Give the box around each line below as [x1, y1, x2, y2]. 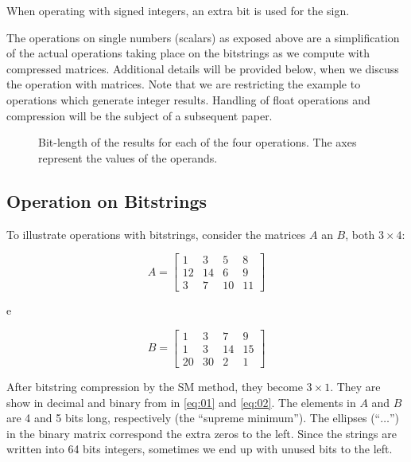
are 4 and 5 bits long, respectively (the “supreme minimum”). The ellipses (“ [6, 409, 381, 426]
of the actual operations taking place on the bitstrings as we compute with [6, 45, 370, 61]
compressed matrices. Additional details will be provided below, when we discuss [6, 60, 399, 76]
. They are [330, 378, 381, 394]
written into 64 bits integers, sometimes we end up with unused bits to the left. [6, 440, 393, 457]
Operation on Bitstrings [6, 188, 207, 213]
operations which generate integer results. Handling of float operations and [6, 91, 370, 108]
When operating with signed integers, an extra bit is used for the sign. [6, 2, 350, 18]
